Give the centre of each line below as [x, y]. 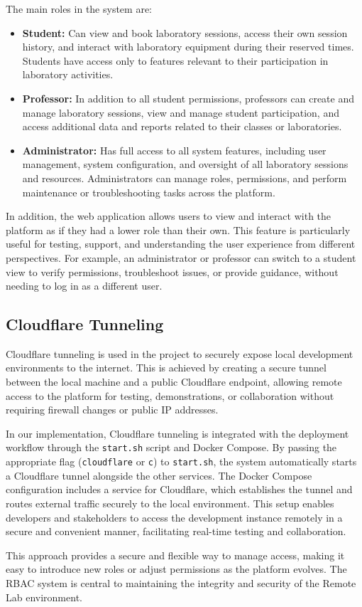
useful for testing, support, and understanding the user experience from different [181, 244]
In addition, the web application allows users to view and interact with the [169, 216]
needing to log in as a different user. [84, 286]
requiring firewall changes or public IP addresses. [112, 410]
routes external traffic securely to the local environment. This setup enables [170, 503]
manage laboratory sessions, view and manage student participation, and [181, 112]
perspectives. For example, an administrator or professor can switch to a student [181, 257]
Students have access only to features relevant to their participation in [175, 60]
